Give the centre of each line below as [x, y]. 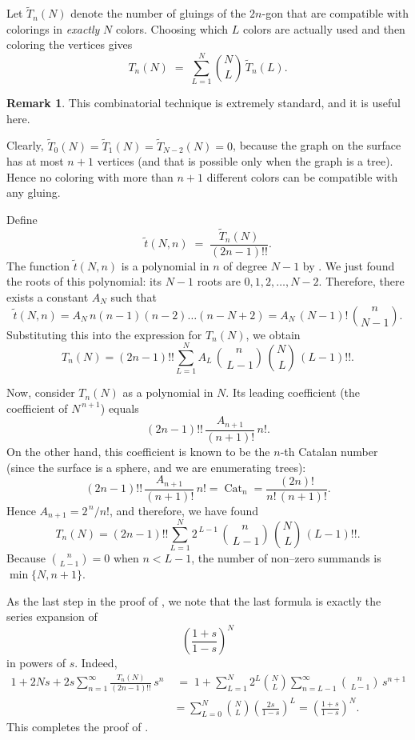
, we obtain [273, 334]
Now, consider [41, 392]
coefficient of [37, 408]
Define [22, 219]
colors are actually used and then [324, 28]
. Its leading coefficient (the [293, 392]
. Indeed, [96, 663]
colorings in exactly [53, 28]
